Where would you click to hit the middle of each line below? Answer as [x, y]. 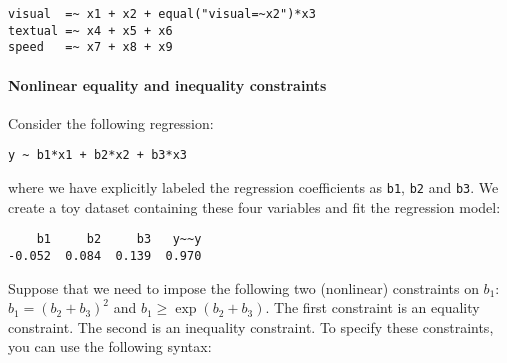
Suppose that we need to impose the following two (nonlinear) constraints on [243, 287]
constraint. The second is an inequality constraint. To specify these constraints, [251, 326]
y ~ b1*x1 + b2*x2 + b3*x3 [97, 155]
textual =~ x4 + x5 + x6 [90, 30]
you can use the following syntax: [110, 346]
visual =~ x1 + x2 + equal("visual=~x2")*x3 [162, 14]
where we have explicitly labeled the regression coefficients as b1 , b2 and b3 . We [253, 187]
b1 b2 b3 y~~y [119, 239]
